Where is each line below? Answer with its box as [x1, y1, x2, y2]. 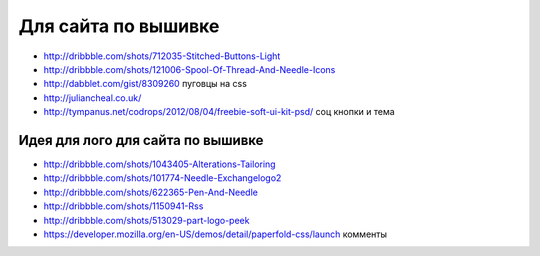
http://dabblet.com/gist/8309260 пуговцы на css [43, 78, 247, 90]
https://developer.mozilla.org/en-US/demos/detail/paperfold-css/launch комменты [43, 228, 388, 240]
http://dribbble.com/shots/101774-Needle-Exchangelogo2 [43, 172, 282, 184]
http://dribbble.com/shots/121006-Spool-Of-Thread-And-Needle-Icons [43, 63, 336, 75]
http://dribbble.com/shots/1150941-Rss [43, 200, 204, 212]
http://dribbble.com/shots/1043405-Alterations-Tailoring [43, 158, 276, 170]
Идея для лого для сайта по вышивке [18, 131, 264, 149]
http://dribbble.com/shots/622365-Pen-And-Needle [43, 186, 259, 198]
